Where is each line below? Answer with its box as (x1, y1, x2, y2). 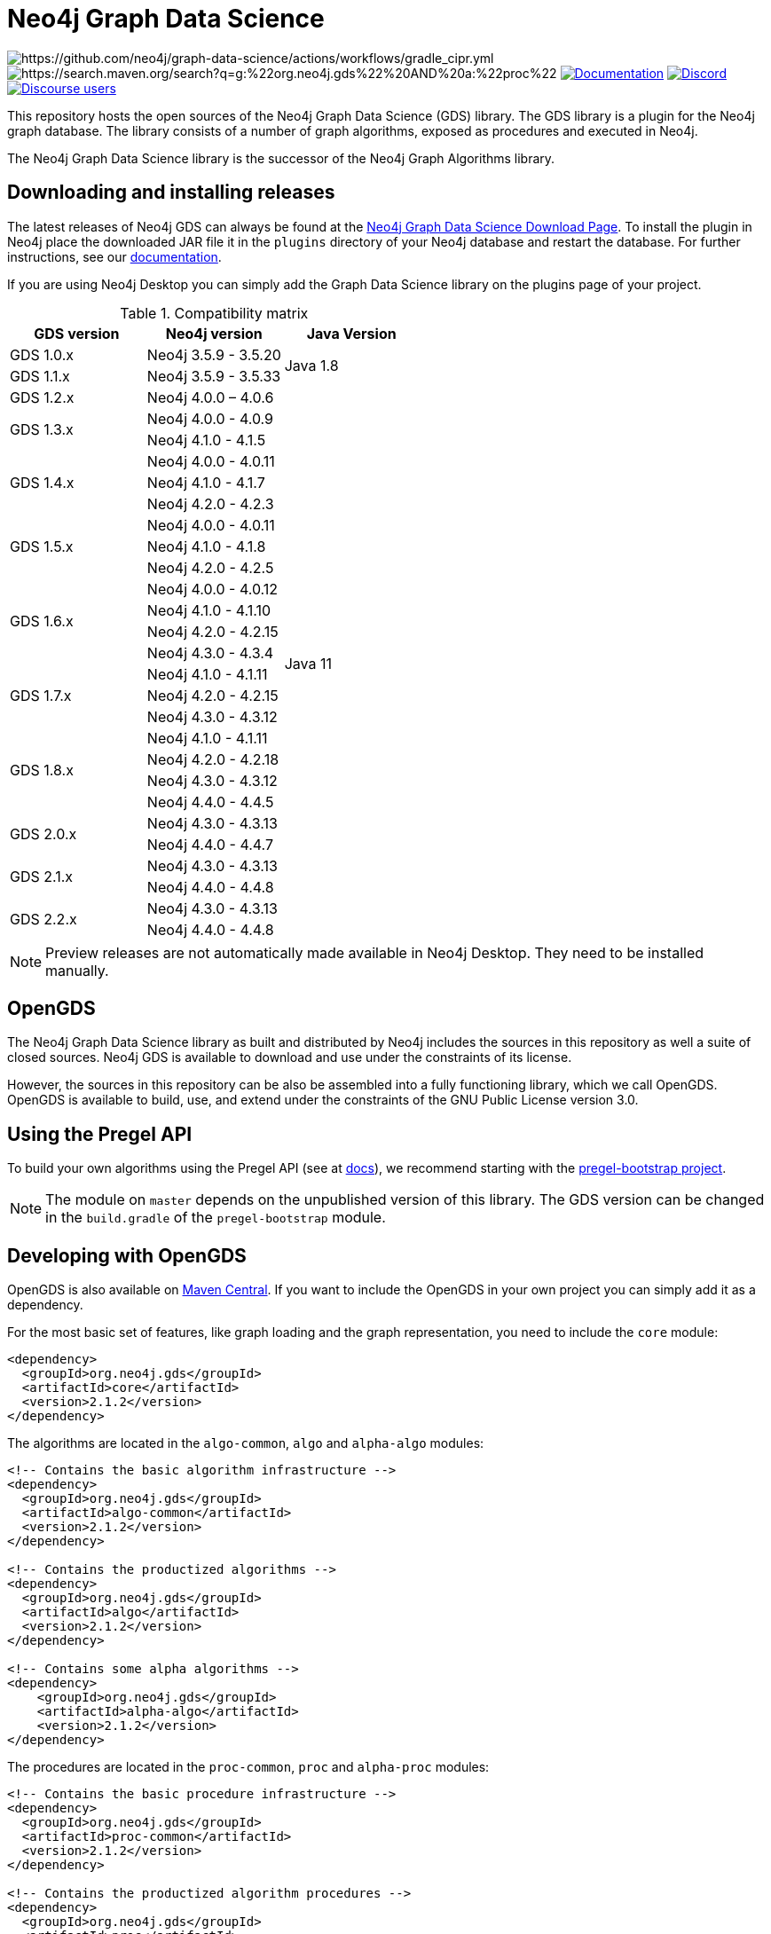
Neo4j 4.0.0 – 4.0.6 (146, 388, 274, 406)
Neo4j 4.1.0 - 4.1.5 (146, 430, 266, 449)
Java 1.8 (284, 356, 339, 374)
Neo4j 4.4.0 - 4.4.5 (146, 792, 274, 811)
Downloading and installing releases (7, 181, 335, 204)
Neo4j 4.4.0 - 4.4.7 (146, 835, 274, 853)
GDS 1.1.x (10, 366, 70, 385)
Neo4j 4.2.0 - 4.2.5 (146, 558, 274, 577)
